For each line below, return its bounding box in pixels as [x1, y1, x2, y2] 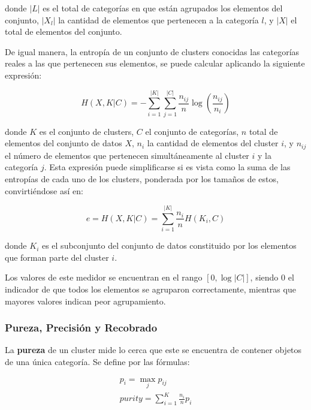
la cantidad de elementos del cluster [147, 137, 279, 149]
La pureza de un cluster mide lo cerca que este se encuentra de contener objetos [5, 343, 302, 356]
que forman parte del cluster [5, 251, 109, 263]
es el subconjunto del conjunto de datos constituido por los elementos [41, 239, 297, 252]
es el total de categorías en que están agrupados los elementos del [43, 2, 283, 14]
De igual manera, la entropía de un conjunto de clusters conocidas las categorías [5, 45, 300, 58]
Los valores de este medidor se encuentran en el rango [5, 271, 203, 284]
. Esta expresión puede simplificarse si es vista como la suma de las [44, 161, 291, 173]
